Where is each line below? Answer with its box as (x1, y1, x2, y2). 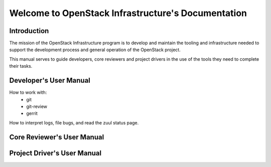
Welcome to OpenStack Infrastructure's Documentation (9, 8, 247, 19)
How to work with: (9, 89, 47, 95)
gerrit (26, 110, 38, 116)
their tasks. (9, 63, 33, 69)
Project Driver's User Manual (9, 148, 102, 157)
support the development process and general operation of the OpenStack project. (9, 47, 181, 53)
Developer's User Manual (9, 76, 90, 85)
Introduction (9, 27, 49, 35)
